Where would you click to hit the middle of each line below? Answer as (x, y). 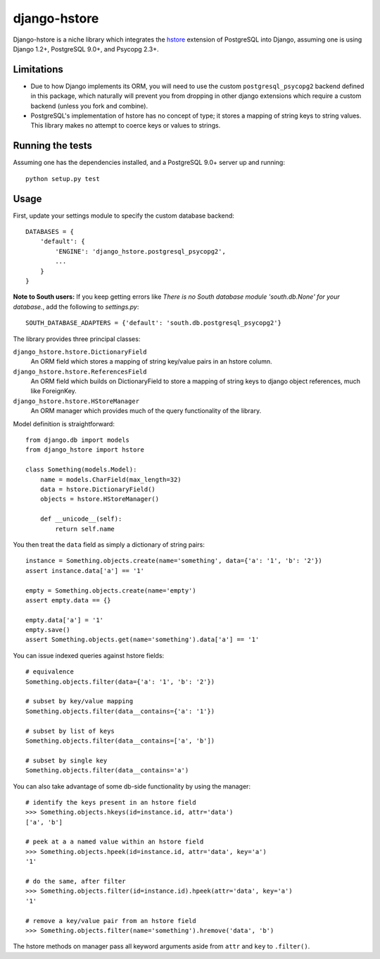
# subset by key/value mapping (80, 701)
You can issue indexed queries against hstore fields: (89, 655)
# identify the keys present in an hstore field (111, 802)
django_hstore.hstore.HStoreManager (76, 401)
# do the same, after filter (76, 881)
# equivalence (50, 672)
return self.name (85, 529)
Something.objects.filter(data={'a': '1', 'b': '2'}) (120, 681)
